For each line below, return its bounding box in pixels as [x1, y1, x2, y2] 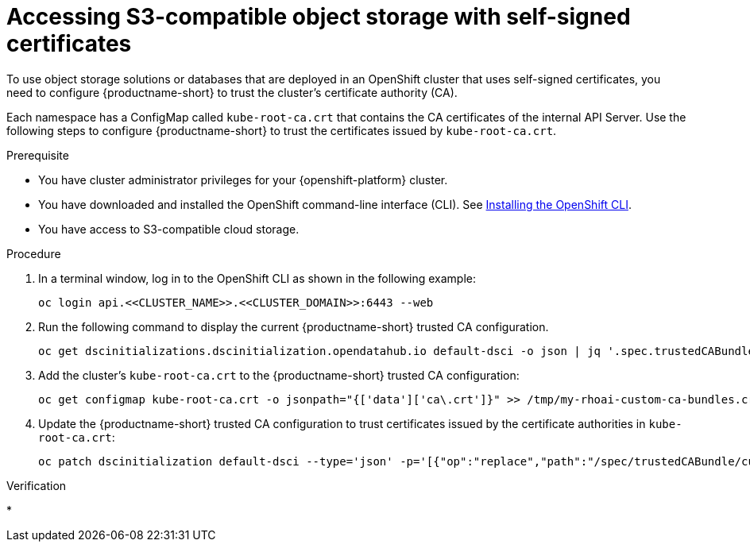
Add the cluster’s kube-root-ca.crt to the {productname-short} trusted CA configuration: [38, 368, 520, 382]
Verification [6, 478, 67, 492]
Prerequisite [6, 148, 69, 162]
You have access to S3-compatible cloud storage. [38, 222, 300, 236]
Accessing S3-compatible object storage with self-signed [6, 3, 631, 30]
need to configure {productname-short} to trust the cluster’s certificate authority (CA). [6, 85, 458, 99]
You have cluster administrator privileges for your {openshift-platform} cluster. [38, 172, 448, 187]
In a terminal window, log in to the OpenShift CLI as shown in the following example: [38, 271, 476, 285]
